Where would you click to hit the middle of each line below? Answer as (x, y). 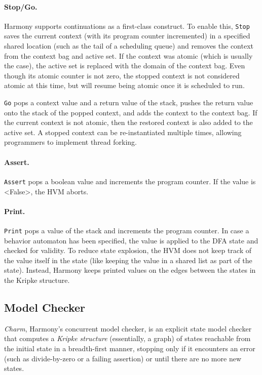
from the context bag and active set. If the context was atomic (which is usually (128, 55)
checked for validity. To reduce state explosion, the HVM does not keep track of (128, 250)
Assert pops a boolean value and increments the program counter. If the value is (130, 181)
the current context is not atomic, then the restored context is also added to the (128, 122)
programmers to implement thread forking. (71, 142)
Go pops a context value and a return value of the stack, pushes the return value (129, 102)
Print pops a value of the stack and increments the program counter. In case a (127, 230)
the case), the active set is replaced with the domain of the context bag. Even (125, 66)
